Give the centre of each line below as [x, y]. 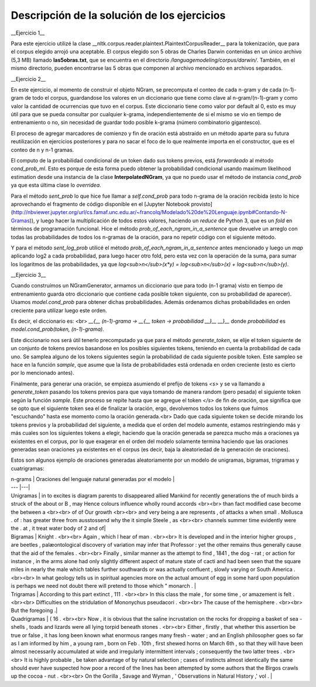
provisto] [202, 204]
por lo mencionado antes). [42, 373]
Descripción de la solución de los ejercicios [118, 15]
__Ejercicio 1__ [28, 33]
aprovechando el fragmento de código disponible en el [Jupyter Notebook [100, 204]
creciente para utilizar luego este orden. [59, 310]
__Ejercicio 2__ [28, 79]
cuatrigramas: [28, 468]
